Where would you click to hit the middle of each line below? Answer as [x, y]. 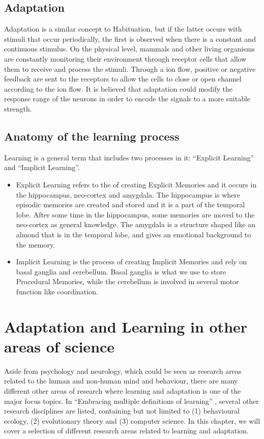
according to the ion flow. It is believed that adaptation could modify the [118, 88]
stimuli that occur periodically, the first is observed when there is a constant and [130, 38]
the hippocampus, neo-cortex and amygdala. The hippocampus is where [128, 194]
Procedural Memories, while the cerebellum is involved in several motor [127, 281]
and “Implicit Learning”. [42, 167]
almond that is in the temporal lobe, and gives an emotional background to [134, 234]
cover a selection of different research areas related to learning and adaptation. [126, 431]
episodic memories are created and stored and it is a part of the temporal [130, 204]
